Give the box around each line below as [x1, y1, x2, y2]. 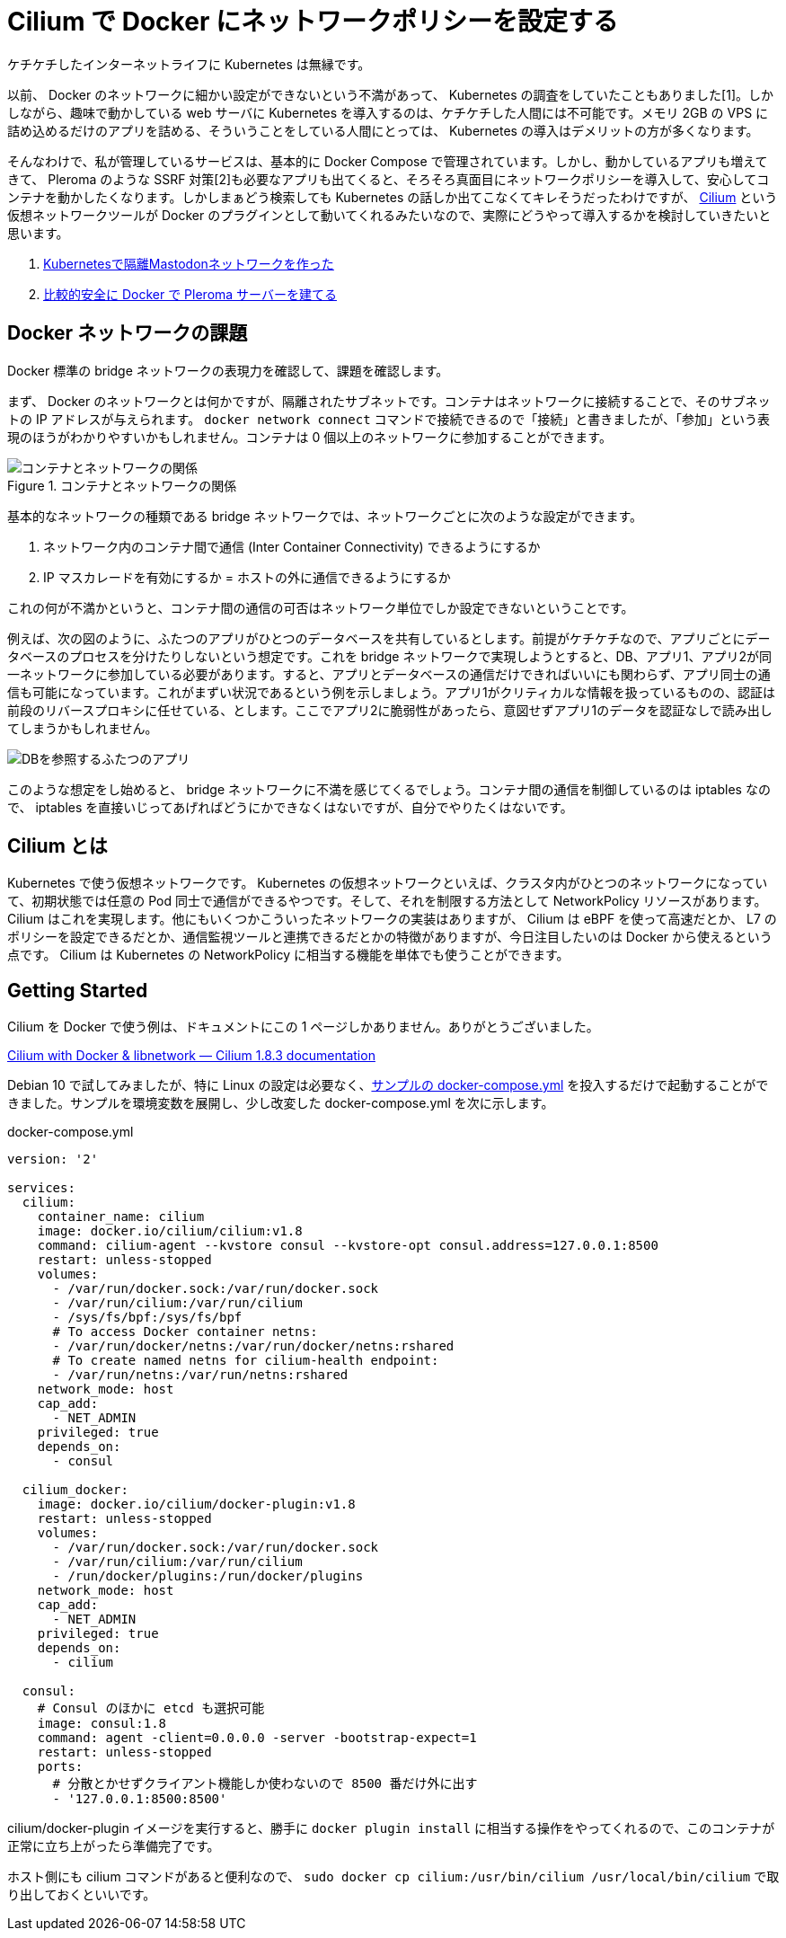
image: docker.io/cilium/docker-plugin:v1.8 [37, 1497, 356, 1512]
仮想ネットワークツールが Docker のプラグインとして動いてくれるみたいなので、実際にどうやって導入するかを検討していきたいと [7, 207, 772, 223]
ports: [37, 1759, 84, 1774]
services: [7, 1181, 75, 1196]
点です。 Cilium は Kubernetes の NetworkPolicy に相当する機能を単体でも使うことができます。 [7, 947, 570, 963]
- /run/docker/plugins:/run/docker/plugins [52, 1569, 364, 1584]
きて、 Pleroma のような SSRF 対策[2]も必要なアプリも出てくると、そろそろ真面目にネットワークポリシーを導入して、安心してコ [7, 171, 770, 187]
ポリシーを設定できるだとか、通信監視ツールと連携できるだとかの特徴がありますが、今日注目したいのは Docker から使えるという [7, 929, 773, 945]
